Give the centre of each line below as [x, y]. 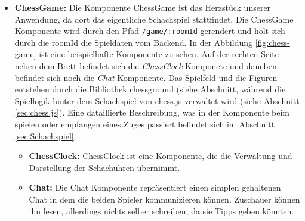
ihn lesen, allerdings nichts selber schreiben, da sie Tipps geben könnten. [161, 211]
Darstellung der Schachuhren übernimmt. [104, 167]
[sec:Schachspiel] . [45, 136]
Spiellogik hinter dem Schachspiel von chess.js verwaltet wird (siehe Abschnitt [157, 100]
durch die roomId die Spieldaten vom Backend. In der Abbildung [133, 42]
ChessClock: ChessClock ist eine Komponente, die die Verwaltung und [161, 156]
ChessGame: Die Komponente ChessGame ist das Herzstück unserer [143, 7]
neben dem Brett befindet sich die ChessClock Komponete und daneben [146, 66]
